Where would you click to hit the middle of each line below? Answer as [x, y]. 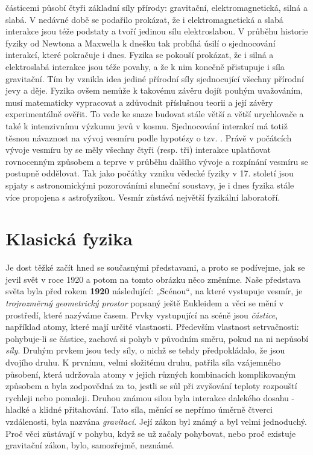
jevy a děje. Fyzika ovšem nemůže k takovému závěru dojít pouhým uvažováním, [154, 90]
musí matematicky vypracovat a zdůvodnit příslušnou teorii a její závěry [139, 102]
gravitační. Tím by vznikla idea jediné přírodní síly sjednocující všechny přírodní [155, 78]
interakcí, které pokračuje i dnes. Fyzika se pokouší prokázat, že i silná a [140, 55]
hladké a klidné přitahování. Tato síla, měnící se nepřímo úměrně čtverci [139, 409]
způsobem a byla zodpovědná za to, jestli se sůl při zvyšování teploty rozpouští [151, 386]
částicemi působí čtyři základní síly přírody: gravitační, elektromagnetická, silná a [157, 7]
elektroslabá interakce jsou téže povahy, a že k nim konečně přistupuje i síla [145, 66]
